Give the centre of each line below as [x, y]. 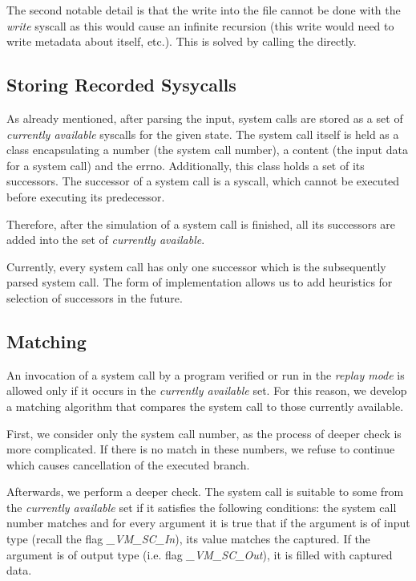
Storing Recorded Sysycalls [121, 85]
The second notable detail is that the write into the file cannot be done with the [204, 10]
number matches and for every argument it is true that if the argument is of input [208, 523]
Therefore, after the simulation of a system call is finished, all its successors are [201, 223]
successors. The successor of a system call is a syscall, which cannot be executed [203, 181]
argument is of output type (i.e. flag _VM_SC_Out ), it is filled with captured [200, 554]
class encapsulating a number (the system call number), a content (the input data [207, 150]
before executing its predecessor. [86, 196]
